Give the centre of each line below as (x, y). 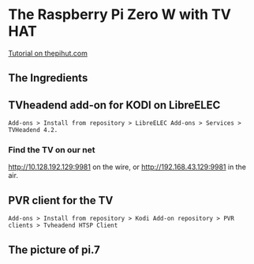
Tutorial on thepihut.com (48, 53)
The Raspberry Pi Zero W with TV (120, 15)
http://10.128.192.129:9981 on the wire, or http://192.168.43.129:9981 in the (127, 167)
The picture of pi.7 (54, 249)
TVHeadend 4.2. (33, 130)
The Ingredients (48, 78)
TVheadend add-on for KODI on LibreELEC (114, 105)
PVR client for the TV (61, 200)
